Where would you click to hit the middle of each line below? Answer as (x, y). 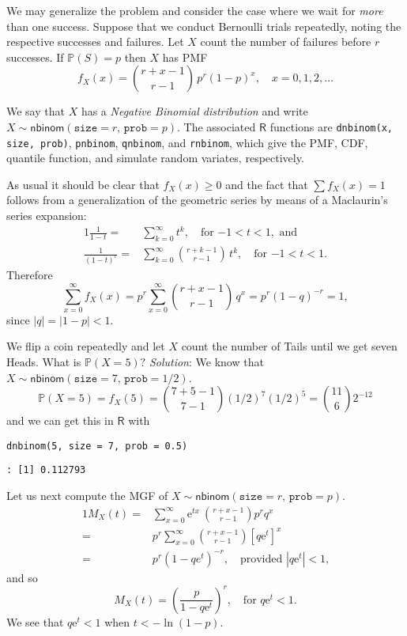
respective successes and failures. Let (95, 42)
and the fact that (267, 184)
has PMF (185, 57)
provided (261, 559)
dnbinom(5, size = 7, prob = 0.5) (97, 446)
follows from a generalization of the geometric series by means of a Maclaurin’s (197, 200)
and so (22, 577)
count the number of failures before (286, 42)
